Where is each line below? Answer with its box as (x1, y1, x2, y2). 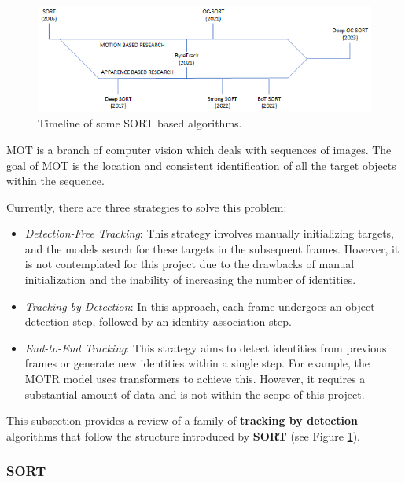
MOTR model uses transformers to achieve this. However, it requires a (24, 371, 366, 387)
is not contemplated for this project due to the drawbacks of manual (24, 256, 355, 272)
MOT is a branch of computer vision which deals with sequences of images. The (6, 141, 392, 157)
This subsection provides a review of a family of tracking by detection (6, 412, 359, 429)
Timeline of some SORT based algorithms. (38, 115, 242, 131)
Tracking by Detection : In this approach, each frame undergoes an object (24, 297, 375, 314)
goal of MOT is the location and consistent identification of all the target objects (6, 157, 396, 173)
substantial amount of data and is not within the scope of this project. (24, 385, 365, 402)
